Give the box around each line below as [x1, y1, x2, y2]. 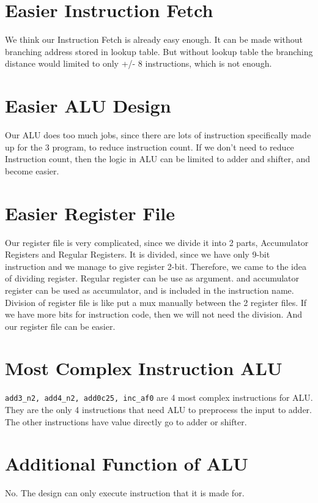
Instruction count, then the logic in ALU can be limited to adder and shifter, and [5, 152, 311, 165]
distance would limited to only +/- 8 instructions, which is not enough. [5, 57, 272, 70]
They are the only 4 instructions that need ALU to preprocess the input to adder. [5, 403, 312, 416]
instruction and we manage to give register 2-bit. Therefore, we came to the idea [5, 259, 307, 272]
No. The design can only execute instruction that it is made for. [5, 486, 245, 499]
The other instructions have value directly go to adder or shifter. [5, 415, 247, 428]
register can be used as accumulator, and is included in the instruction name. [5, 283, 294, 296]
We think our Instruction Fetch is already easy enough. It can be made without [5, 33, 303, 46]
